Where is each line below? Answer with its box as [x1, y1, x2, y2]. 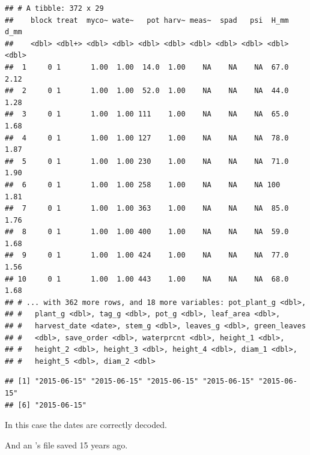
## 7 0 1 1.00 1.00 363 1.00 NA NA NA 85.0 [5, 204, 289, 213]
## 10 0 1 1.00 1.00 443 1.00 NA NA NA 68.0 [5, 274, 289, 283]
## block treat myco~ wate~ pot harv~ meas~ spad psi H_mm [5, 16, 289, 25]
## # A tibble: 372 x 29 [5, 4, 104, 13]
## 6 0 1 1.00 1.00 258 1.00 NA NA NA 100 [5, 180, 281, 189]
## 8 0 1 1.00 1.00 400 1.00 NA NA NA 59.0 [5, 227, 289, 237]
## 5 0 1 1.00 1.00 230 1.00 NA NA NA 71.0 [5, 157, 289, 166]
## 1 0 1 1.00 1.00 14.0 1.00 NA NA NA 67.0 [5, 62, 289, 71]
